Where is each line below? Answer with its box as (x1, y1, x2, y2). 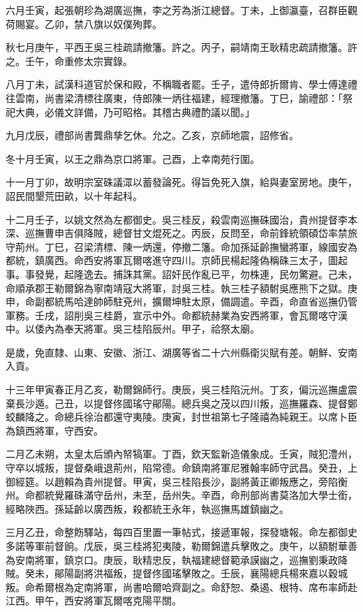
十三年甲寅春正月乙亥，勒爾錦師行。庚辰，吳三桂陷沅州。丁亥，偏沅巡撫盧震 (6, 382, 357, 397)
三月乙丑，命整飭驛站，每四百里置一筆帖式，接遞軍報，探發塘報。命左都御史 (6, 525, 357, 539)
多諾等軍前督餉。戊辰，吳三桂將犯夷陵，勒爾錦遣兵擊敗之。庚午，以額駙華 (6, 539, 348, 553)
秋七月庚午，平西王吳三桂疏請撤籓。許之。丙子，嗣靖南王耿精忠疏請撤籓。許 (6, 40, 357, 54)
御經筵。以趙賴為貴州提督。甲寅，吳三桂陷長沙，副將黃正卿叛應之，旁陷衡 (6, 474, 348, 488)
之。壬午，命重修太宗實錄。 (6, 53, 133, 68)
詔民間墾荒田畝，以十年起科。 (6, 188, 142, 203)
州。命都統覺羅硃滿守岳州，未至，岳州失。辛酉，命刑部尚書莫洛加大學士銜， (6, 488, 357, 502)
